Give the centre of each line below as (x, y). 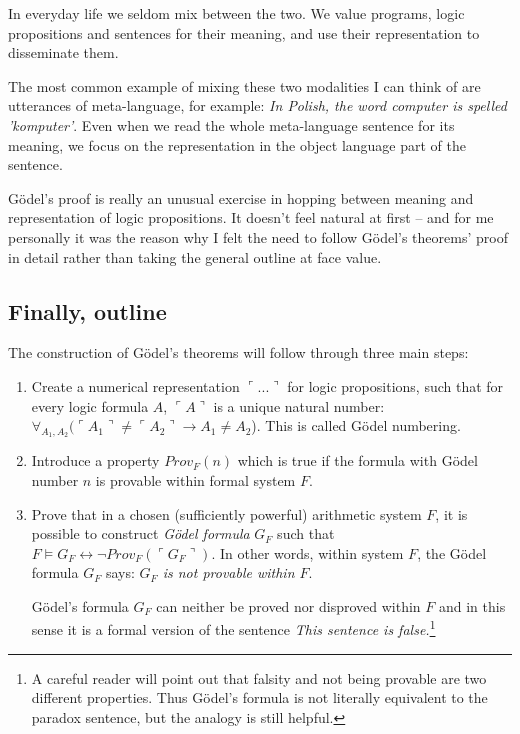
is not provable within (228, 572)
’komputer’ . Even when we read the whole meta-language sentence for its (231, 124)
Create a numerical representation (135, 385)
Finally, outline (87, 310)
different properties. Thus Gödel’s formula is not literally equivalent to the (259, 697)
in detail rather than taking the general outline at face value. (195, 256)
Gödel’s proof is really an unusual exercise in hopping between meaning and (241, 197)
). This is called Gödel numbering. (356, 425)
